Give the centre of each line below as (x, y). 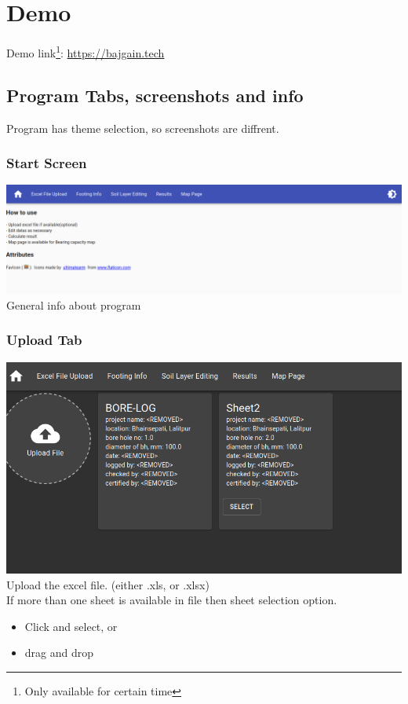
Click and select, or (71, 626)
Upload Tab (44, 340)
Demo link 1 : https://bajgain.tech (86, 51)
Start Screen (47, 163)
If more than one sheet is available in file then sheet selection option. (172, 600)
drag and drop (59, 653)
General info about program (74, 304)
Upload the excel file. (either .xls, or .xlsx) (108, 584)
